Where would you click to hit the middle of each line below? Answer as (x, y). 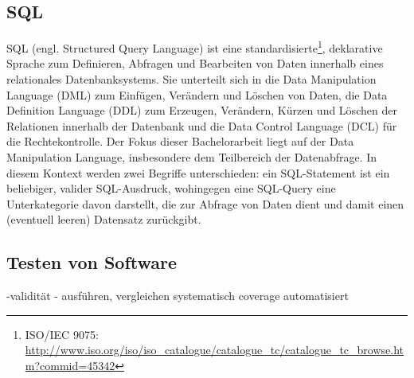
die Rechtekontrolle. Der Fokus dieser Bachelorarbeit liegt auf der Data (180, 141)
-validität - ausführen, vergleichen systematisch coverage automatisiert (178, 296)
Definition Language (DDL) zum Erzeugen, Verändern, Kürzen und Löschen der (202, 110)
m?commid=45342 (70, 365)
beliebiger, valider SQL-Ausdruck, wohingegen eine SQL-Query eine (171, 188)
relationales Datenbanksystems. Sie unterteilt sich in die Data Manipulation (191, 79)
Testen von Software (92, 262)
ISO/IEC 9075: (62, 334)
